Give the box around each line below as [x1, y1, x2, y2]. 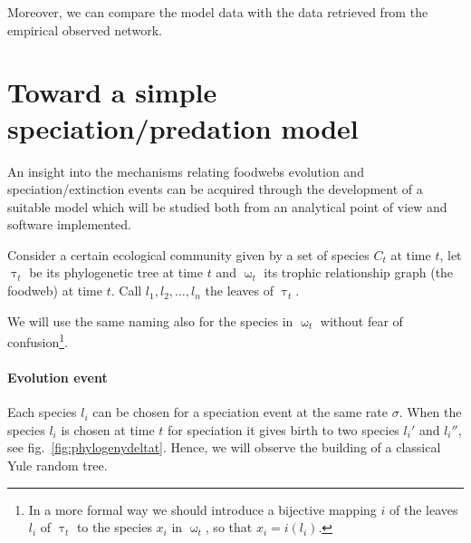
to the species [76, 518, 152, 537]
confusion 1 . [7, 330, 69, 351]
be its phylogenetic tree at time [29, 263, 203, 282]
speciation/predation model [7, 109, 359, 146]
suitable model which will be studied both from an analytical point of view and [7, 197, 447, 216]
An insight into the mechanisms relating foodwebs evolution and [7, 161, 364, 180]
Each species [7, 402, 77, 422]
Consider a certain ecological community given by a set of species [7, 245, 370, 264]
